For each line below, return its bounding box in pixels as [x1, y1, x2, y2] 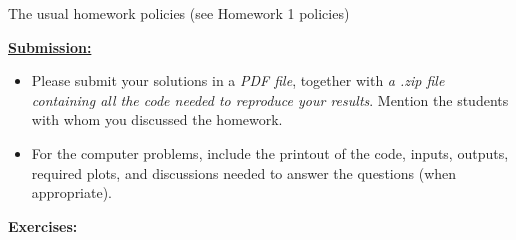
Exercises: [8, 215, 78, 236]
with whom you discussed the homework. [31, 109, 283, 130]
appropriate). [31, 182, 113, 203]
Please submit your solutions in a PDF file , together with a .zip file [31, 70, 445, 91]
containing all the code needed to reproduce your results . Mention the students [31, 89, 509, 110]
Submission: [8, 36, 92, 57]
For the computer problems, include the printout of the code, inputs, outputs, [31, 142, 509, 163]
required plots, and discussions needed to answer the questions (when [31, 162, 457, 183]
